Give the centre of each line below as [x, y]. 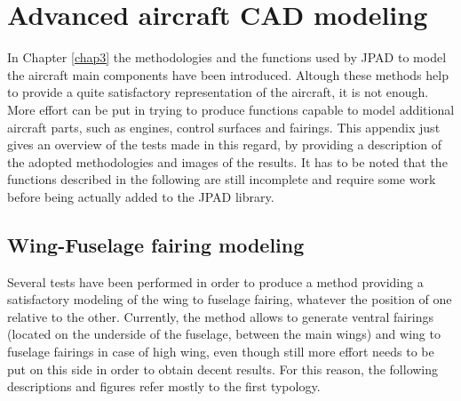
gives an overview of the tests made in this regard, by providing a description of [225, 144]
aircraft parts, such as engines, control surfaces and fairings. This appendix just [224, 127]
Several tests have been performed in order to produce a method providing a [215, 281]
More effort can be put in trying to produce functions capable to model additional [231, 109]
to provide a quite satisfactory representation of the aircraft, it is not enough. [218, 92]
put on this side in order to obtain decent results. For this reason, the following [223, 369]
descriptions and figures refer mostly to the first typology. [164, 386]
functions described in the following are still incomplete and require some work [222, 179]
